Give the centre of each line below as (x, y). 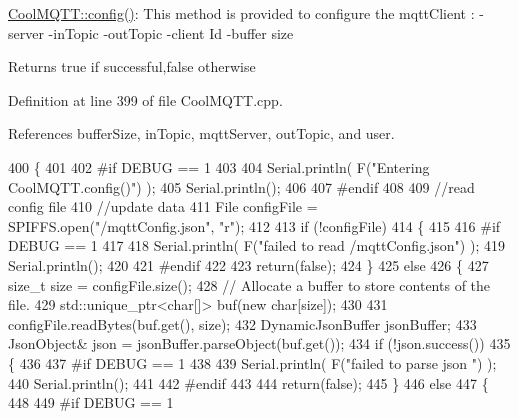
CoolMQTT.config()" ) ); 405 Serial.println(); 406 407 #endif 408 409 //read (241, 186)
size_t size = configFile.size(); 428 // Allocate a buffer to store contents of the (249, 284)
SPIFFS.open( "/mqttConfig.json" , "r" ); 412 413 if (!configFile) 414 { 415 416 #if (254, 225)
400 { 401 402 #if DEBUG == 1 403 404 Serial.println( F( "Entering (219, 166)
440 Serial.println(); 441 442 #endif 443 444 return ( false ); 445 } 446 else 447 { (248, 382)
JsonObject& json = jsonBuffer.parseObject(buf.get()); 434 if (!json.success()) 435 (259, 343)
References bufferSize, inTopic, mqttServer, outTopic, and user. (201, 133)
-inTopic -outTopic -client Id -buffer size (171, 32)
